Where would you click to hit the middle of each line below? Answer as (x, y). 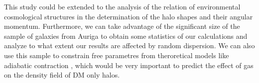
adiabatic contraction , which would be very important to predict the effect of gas (129, 65)
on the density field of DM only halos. (62, 75)
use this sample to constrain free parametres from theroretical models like (117, 55)
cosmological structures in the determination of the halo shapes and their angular (129, 16)
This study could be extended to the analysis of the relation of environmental (122, 6)
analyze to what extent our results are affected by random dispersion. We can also (129, 45)
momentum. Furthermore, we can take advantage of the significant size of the (122, 26)
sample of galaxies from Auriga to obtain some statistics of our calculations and (126, 36)
